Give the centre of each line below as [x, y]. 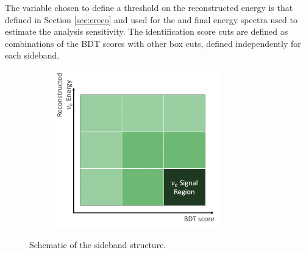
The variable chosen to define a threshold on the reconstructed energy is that [149, 7]
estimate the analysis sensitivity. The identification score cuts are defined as [147, 31]
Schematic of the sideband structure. [98, 244]
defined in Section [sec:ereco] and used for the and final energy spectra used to [151, 19]
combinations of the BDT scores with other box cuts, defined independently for [153, 43]
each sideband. [32, 55]
